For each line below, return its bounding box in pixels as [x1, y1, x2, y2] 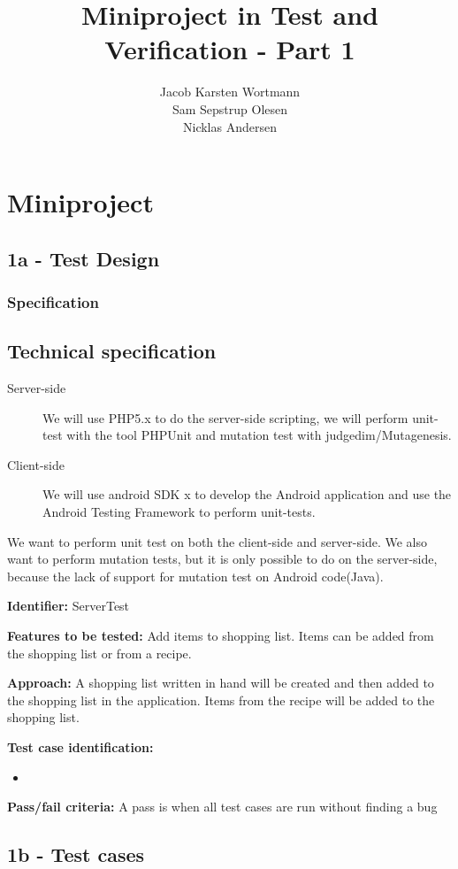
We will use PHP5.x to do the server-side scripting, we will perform [42, 408, 408, 427]
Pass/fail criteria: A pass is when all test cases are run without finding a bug [7, 797, 438, 816]
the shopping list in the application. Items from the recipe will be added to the [7, 690, 435, 709]
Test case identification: [7, 738, 154, 757]
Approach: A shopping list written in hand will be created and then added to [7, 673, 434, 692]
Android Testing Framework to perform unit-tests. [42, 503, 316, 521]
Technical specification [7, 337, 217, 365]
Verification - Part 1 [104, 31, 355, 67]
